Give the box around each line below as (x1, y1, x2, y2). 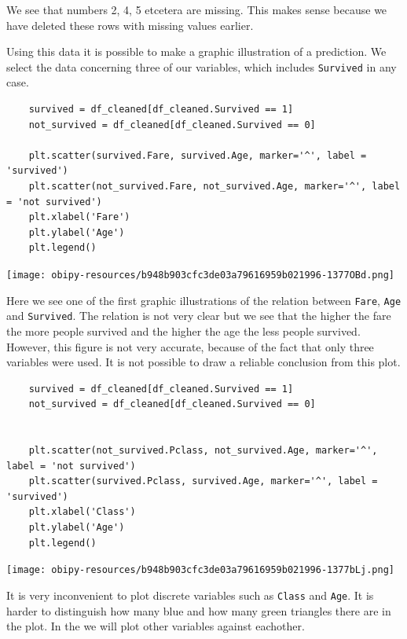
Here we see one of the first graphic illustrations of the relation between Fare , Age (6, 292, 401, 308)
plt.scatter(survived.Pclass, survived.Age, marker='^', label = (28, 476, 378, 487)
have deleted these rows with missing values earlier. (6, 17, 254, 33)
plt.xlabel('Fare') (28, 211, 130, 223)
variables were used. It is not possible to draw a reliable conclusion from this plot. (6, 354, 401, 370)
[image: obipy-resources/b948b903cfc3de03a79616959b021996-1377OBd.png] (6, 269, 394, 281)
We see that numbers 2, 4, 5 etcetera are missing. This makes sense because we (6, 2, 387, 17)
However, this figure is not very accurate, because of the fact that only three (6, 338, 374, 354)
